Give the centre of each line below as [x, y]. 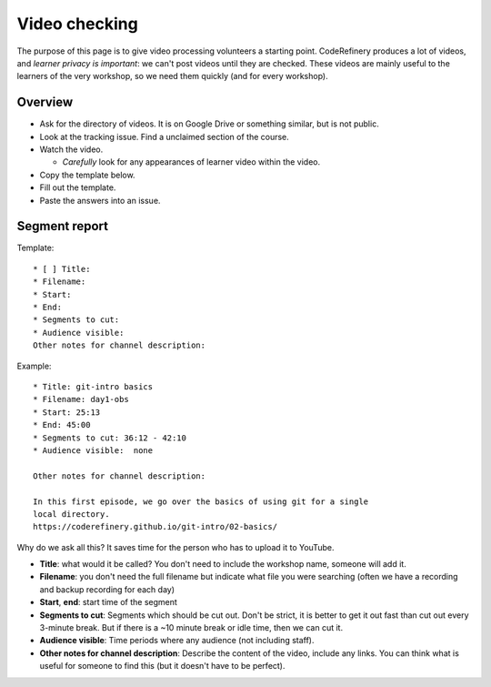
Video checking [77, 24]
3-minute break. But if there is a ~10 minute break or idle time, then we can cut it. [191, 628]
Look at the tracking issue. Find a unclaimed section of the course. [165, 136]
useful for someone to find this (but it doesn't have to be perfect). [162, 666]
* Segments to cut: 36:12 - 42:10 [110, 438]
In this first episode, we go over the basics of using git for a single [201, 501]
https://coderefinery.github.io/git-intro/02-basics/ [155, 527]
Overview [45, 102]
